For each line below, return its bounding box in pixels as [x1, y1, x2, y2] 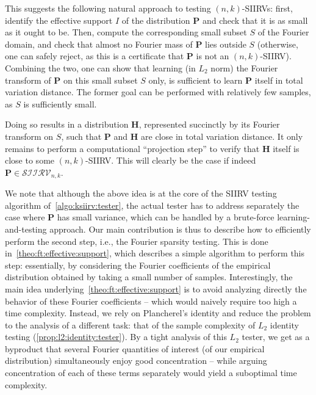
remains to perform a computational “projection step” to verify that [5, 142, 260, 154]
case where [5, 211, 45, 223]
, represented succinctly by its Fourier [138, 118, 280, 131]
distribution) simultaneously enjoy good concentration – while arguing [5, 354, 267, 367]
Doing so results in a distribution [5, 118, 129, 131]
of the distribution [121, 13, 190, 26]
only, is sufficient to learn [148, 73, 243, 86]
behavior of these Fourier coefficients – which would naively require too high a [5, 294, 297, 307]
